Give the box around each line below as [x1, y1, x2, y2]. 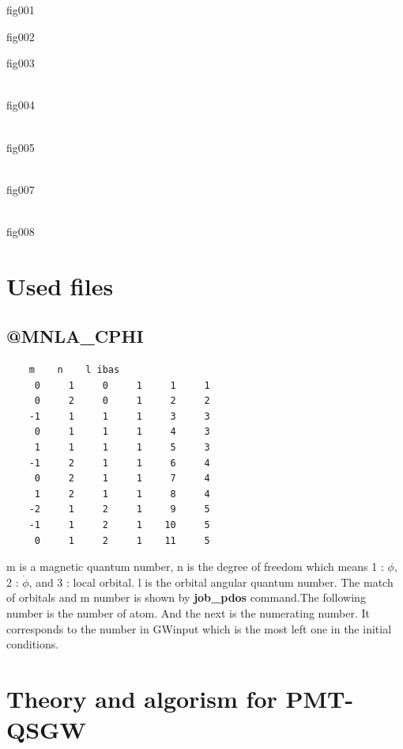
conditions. [6, 636, 59, 652]
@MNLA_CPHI [6, 324, 144, 348]
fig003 [6, 55, 35, 71]
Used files [6, 269, 114, 302]
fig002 [6, 28, 35, 44]
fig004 [6, 97, 35, 113]
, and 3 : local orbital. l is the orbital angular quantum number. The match [28, 573, 394, 590]
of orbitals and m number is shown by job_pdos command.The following [6, 589, 366, 606]
